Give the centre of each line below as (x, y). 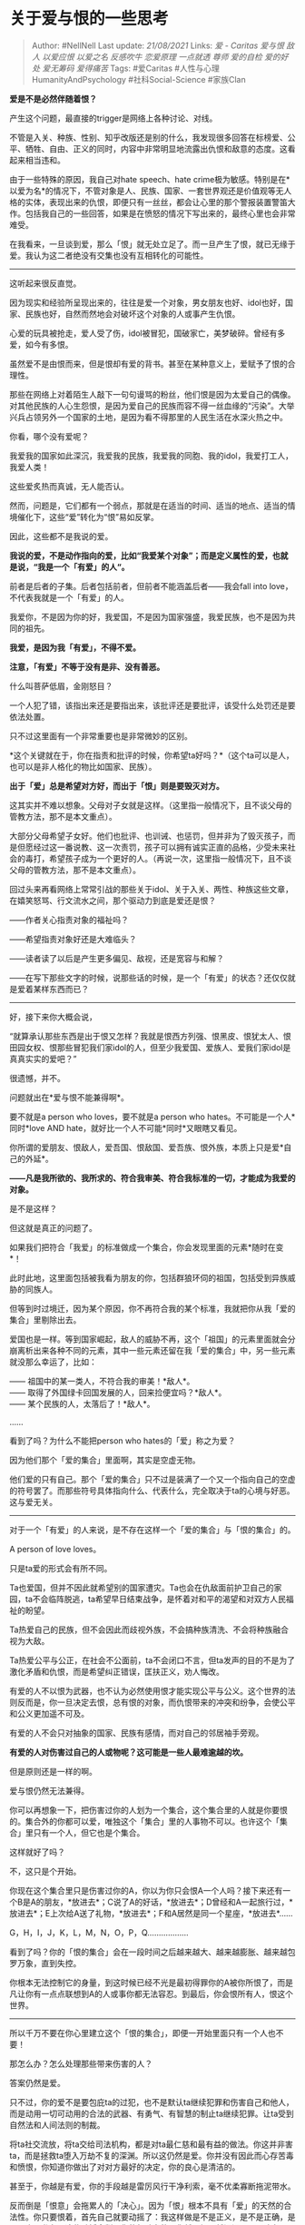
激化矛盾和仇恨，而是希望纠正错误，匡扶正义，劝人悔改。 (117, 1671)
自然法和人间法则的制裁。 (57, 2124)
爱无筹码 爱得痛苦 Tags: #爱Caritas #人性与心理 (131, 68)
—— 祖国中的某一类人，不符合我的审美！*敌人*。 (102, 1381)
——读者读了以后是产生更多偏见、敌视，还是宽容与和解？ (117, 958)
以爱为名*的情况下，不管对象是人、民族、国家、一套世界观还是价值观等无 (147, 191)
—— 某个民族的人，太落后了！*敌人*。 (82, 1403)
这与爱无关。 (33, 1501)
